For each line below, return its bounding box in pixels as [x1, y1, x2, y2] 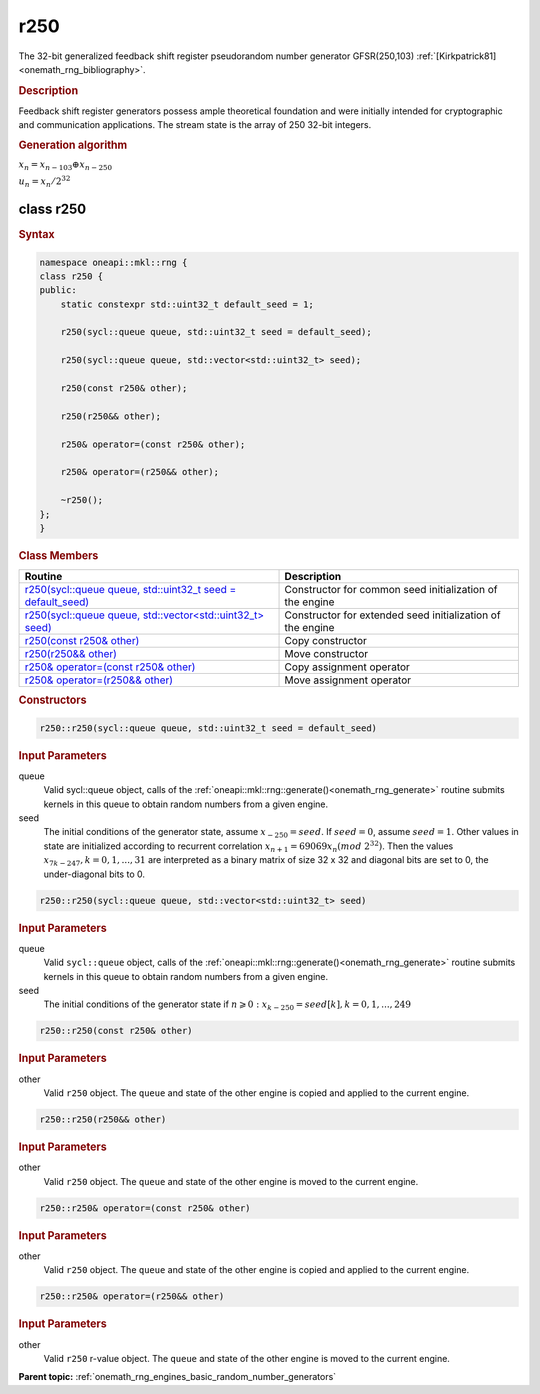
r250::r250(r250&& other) [39, 1114, 167, 1125]
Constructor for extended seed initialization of [284, 608, 501, 622]
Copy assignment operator [284, 660, 410, 674]
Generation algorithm [18, 138, 128, 152]
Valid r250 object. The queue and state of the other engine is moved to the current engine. [43, 1175, 419, 1187]
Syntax [18, 228, 55, 242]
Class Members [18, 548, 99, 562]
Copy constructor [284, 634, 367, 648]
